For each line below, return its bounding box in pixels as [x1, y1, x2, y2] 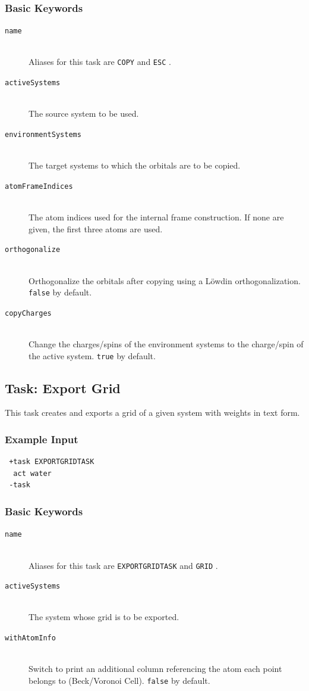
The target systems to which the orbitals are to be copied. [29, 159, 241, 172]
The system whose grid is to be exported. [29, 611, 179, 623]
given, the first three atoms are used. [29, 222, 163, 235]
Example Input [5, 431, 78, 446]
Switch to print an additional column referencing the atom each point [29, 662, 282, 675]
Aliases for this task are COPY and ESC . [29, 55, 171, 68]
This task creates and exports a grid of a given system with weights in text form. [5, 406, 300, 419]
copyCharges [5, 309, 52, 318]
